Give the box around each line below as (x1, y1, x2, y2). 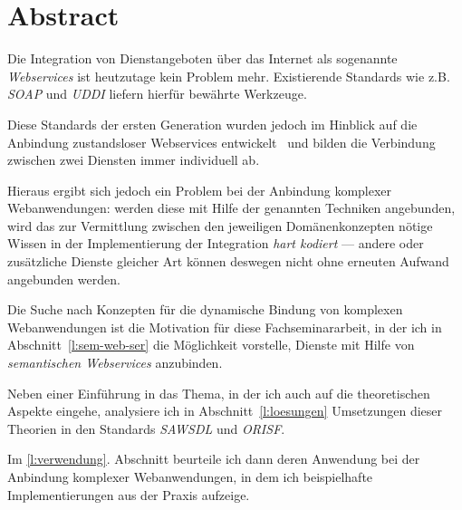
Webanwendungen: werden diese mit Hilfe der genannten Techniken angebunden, (7, 198, 456, 217)
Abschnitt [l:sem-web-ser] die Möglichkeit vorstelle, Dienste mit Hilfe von (7, 335, 415, 354)
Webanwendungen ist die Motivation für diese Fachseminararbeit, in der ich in (7, 317, 442, 336)
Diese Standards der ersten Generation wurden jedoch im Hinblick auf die (7, 114, 418, 133)
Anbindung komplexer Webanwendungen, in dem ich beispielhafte (7, 467, 373, 486)
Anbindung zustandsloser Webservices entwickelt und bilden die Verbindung (7, 132, 436, 151)
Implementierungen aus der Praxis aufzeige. (7, 485, 250, 504)
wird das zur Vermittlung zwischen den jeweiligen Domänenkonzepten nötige (7, 216, 433, 235)
